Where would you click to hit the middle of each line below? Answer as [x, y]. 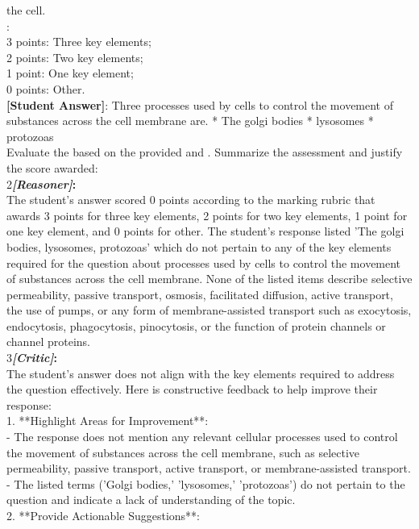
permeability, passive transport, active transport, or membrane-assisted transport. [209, 468]
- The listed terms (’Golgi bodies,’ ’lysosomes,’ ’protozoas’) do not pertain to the [206, 483]
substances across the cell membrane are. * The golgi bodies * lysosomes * [190, 121]
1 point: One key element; [70, 73]
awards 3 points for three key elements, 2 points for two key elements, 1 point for [207, 215]
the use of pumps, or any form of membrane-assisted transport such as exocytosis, [209, 310]
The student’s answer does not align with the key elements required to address [201, 373]
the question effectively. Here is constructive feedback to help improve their [192, 389]
